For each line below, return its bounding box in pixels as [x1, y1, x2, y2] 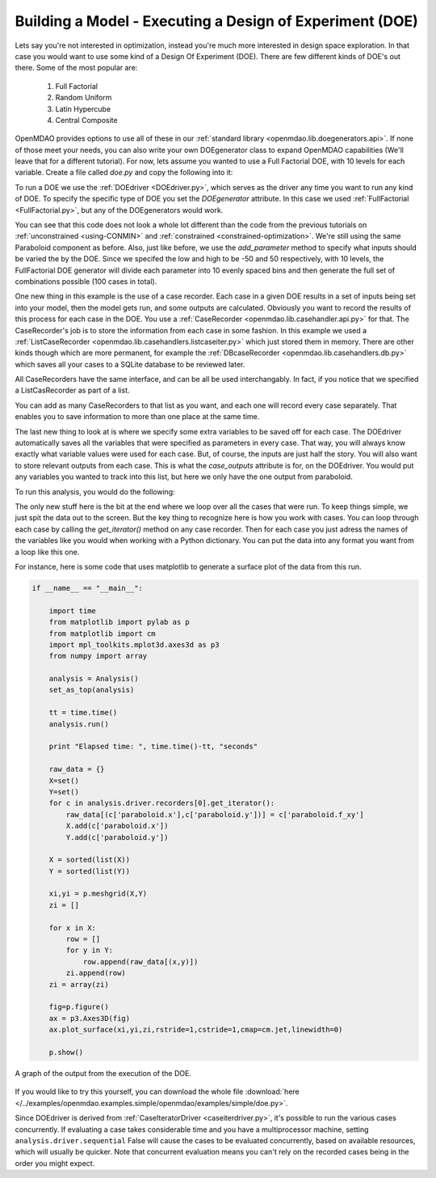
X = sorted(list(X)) [48, 855, 131, 865]
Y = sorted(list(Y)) [48, 867, 131, 875]
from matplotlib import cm [48, 629, 157, 638]
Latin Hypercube [55, 104, 111, 113]
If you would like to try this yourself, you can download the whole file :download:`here [15, 1087, 300, 1096]
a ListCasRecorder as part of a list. [15, 385, 130, 396]
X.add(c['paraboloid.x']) [65, 821, 169, 831]
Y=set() [48, 787, 80, 796]
